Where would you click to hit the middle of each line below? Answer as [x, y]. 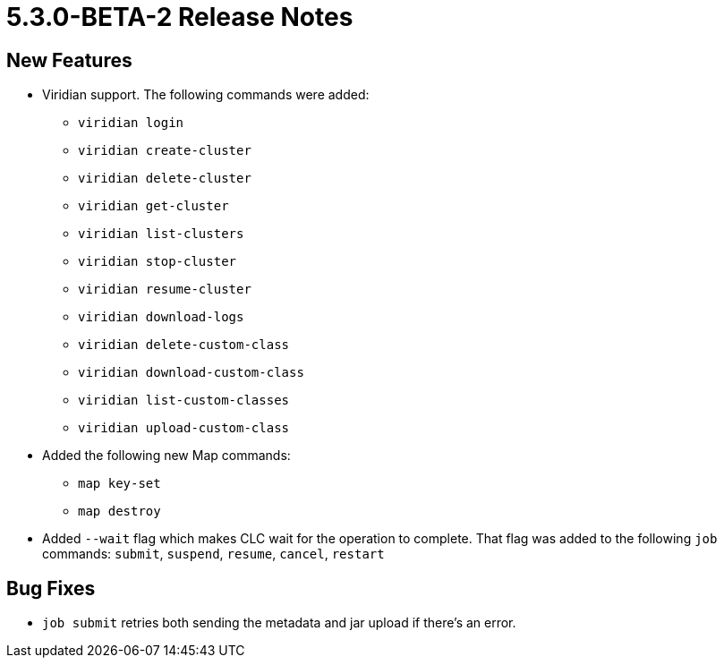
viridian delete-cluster [165, 179]
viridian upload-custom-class [184, 428]
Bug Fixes [51, 588]
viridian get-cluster [153, 206]
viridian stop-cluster [158, 262]
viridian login [131, 123]
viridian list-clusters [161, 234]
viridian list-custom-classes [184, 401]
